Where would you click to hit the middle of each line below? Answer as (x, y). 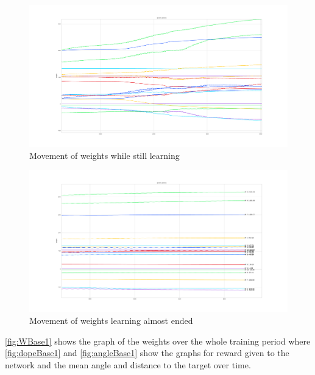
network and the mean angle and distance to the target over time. (128, 364)
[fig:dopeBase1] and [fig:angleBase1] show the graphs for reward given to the (147, 353)
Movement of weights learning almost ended (111, 320)
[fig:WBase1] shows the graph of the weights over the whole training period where (158, 341)
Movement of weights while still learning (104, 155)
